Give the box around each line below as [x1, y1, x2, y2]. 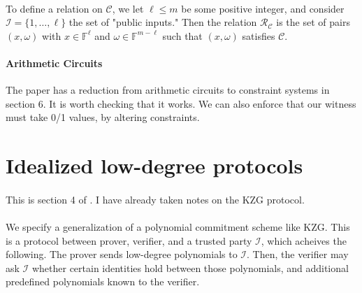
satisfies [242, 28, 275, 43]
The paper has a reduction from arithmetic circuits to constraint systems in [6, 83, 330, 97]
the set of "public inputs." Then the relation [68, 15, 257, 29]
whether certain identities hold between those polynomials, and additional [31, 260, 349, 275]
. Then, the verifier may [247, 247, 349, 262]
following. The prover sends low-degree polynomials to [6, 247, 238, 262]
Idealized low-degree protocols [6, 151, 303, 180]
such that [162, 28, 203, 43]
